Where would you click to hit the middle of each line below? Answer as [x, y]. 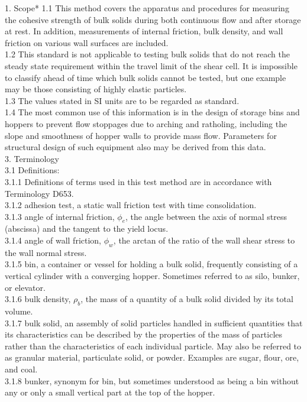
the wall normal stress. [46, 252]
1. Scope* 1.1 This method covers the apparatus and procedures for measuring [147, 8]
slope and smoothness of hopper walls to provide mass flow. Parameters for [141, 135]
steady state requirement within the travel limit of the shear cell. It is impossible [151, 65]
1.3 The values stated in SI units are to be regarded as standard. [122, 100]
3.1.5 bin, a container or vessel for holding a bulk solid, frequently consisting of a [151, 264]
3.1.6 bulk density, [38, 299]
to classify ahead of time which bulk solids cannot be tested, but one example [146, 77]
